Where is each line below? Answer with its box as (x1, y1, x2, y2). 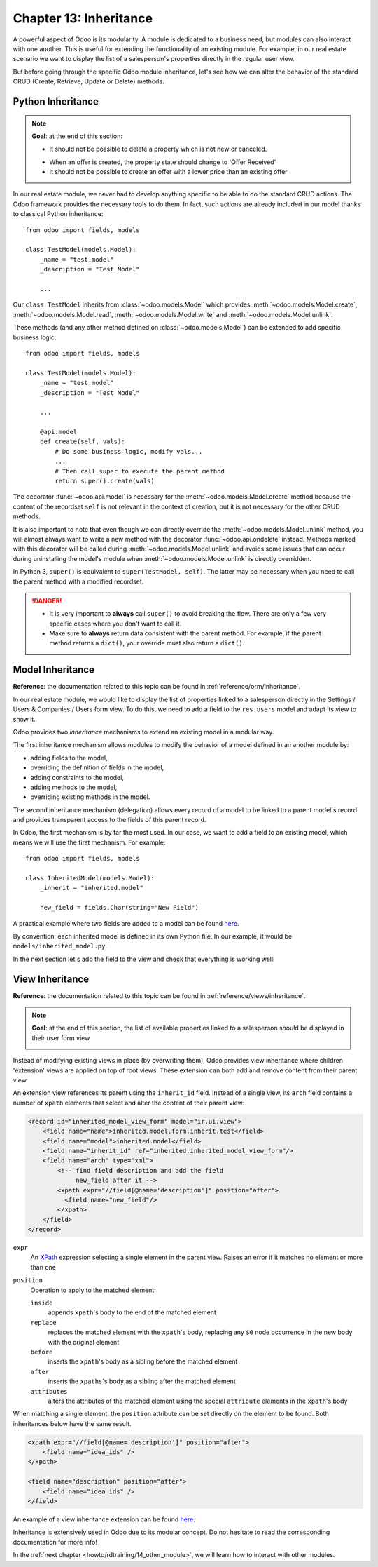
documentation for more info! (13, 1538, 98, 1546)
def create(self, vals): (39, 438, 125, 445)
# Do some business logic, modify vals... (55, 448, 203, 455)
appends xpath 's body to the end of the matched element (48, 1308, 217, 1317)
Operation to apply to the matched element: (30, 1286, 157, 1294)
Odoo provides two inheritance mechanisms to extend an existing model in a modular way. (13, 727, 274, 736)
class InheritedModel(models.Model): (25, 874, 155, 882)
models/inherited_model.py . (13, 942, 108, 950)
